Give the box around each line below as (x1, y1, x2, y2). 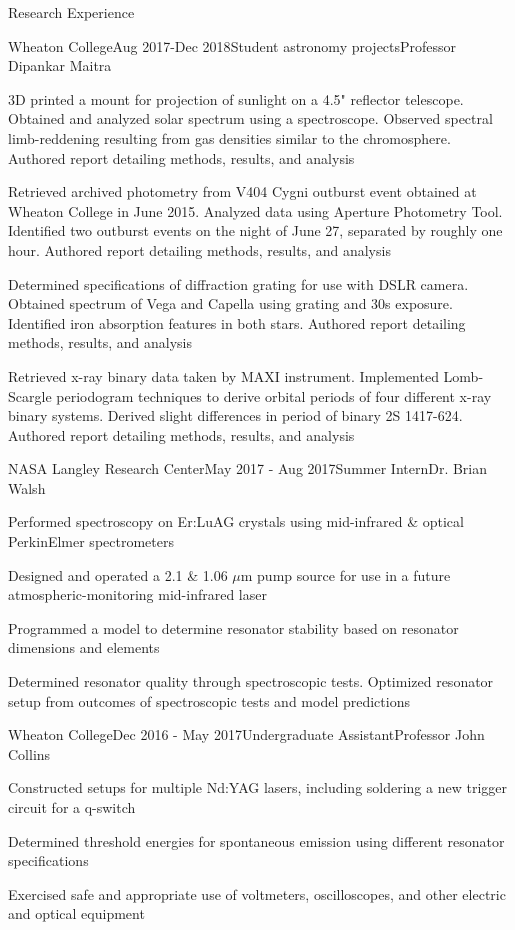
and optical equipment (8, 903, 145, 924)
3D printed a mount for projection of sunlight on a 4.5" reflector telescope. (8, 88, 464, 109)
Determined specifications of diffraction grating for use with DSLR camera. (8, 273, 469, 294)
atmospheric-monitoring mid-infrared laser (8, 584, 267, 605)
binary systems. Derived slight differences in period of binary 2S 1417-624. (8, 405, 463, 426)
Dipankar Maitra (8, 55, 112, 76)
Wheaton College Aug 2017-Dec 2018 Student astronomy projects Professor (8, 35, 457, 56)
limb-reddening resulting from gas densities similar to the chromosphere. (8, 127, 451, 148)
